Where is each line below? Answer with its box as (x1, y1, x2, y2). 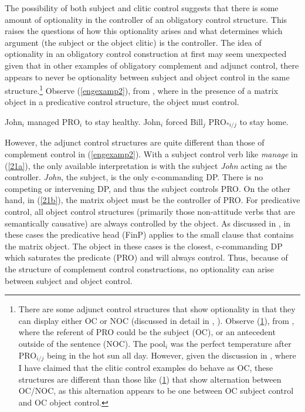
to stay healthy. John (84, 116, 161, 127)
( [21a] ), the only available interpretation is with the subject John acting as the (5, 159, 287, 171)
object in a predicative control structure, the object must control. (5, 96, 239, 108)
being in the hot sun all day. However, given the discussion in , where (46, 349, 296, 361)
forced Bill (165, 116, 203, 127)
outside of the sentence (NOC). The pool (18, 337, 165, 349)
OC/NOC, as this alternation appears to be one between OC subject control (18, 384, 294, 397)
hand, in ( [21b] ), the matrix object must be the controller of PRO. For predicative (5, 194, 300, 206)
